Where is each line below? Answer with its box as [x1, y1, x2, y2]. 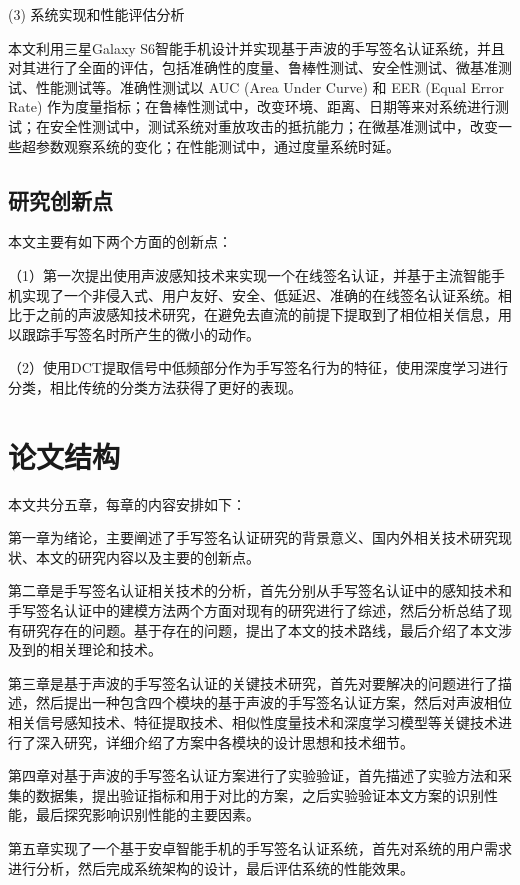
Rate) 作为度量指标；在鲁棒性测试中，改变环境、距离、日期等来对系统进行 [8, 96, 496, 117]
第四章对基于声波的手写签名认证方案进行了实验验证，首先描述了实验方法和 [8, 765, 498, 786]
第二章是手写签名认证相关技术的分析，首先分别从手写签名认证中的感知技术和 [8, 580, 512, 601]
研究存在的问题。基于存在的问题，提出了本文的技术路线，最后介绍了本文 [21, 619, 498, 640]
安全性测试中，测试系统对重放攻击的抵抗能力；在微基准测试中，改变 [49, 115, 498, 136]
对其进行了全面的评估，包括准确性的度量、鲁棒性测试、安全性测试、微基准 [8, 57, 498, 78]
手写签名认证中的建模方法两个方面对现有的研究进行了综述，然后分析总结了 [8, 600, 498, 621]
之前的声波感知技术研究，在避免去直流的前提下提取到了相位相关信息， [35, 304, 498, 325]
